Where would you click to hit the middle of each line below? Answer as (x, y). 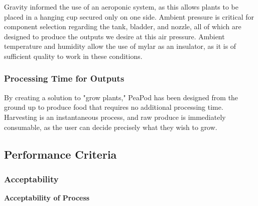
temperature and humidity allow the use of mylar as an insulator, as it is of (120, 46)
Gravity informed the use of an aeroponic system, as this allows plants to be (121, 7)
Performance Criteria (60, 154)
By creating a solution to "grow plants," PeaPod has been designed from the (121, 97)
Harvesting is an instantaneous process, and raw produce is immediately (115, 117)
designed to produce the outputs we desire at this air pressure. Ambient (114, 36)
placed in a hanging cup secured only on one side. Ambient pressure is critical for (129, 16)
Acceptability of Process (47, 198)
